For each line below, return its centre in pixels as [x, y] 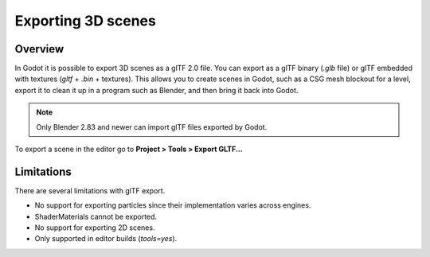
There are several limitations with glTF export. [90, 190]
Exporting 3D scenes [86, 21]
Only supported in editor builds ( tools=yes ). [106, 239]
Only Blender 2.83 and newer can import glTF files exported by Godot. [152, 127]
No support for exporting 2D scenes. [95, 228]
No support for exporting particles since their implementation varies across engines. [173, 205]
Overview [39, 49]
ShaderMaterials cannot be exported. [96, 216]
